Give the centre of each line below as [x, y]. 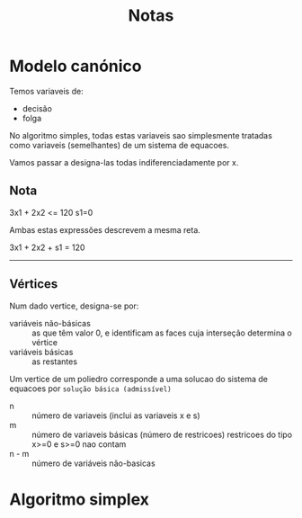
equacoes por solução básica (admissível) [91, 388]
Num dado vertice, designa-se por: [74, 306]
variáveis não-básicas [50, 323]
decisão [37, 108]
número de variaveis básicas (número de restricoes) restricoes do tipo [162, 434]
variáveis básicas [41, 352]
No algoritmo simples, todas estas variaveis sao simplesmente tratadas [141, 135]
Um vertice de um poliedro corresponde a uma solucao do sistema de [138, 379]
